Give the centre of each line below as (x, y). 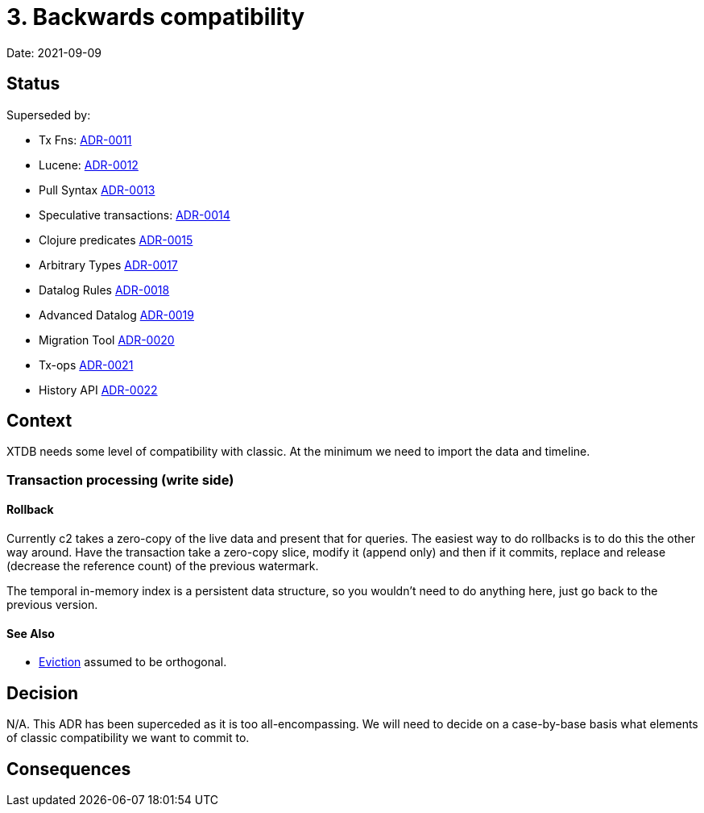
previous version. (52, 605)
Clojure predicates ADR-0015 (116, 240)
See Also (31, 633)
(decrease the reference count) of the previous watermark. (163, 566)
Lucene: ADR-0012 (89, 165)
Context (39, 421)
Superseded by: (49, 115)
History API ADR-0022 (98, 390)
